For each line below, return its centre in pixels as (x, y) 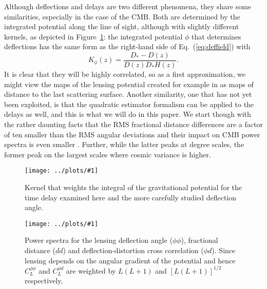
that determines (216, 36)
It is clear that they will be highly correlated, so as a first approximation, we (125, 74)
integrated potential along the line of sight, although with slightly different (122, 26)
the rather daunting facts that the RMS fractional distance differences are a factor (133, 124)
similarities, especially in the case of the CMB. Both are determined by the (122, 16)
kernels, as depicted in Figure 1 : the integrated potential (93, 36)
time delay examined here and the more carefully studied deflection (131, 197)
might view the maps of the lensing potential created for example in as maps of (129, 84)
